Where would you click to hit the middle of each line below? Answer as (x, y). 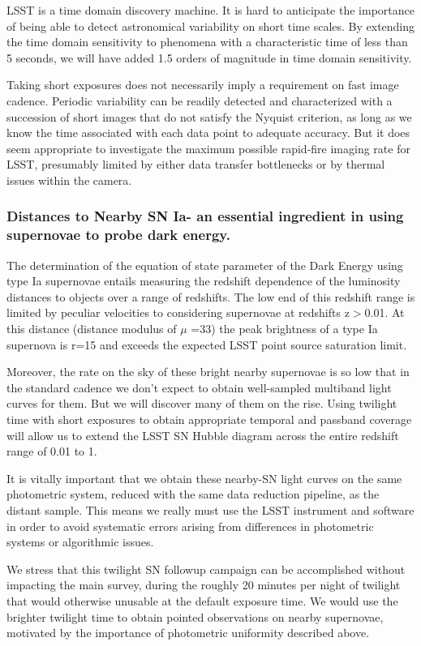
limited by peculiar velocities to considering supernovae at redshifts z (178, 312)
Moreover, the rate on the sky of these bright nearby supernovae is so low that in (208, 372)
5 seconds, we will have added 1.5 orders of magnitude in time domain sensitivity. (209, 57)
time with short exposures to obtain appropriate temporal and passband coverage (209, 419)
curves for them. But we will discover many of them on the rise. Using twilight (202, 403)
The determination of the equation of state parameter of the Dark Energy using (205, 265)
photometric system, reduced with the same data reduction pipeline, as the (193, 494)
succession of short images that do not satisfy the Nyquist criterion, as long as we (209, 116)
